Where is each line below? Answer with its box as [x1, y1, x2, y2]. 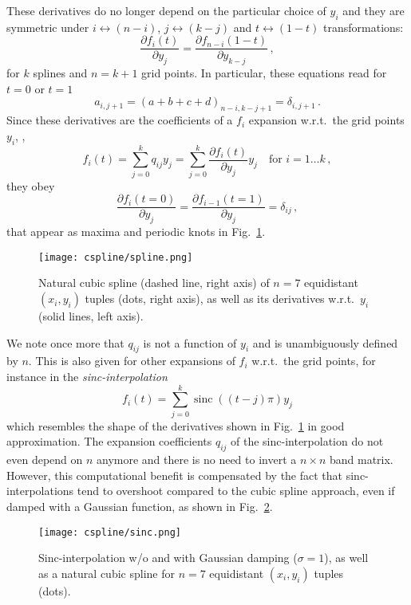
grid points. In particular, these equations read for [141, 65, 387, 81]
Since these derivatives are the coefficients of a [6, 112, 233, 128]
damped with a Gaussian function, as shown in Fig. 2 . [6, 497, 273, 514]
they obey [6, 177, 55, 194]
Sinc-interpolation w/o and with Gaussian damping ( [38, 549, 298, 566]
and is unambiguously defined [252, 334, 398, 351]
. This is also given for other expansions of [28, 352, 235, 369]
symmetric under [6, 18, 89, 35]
